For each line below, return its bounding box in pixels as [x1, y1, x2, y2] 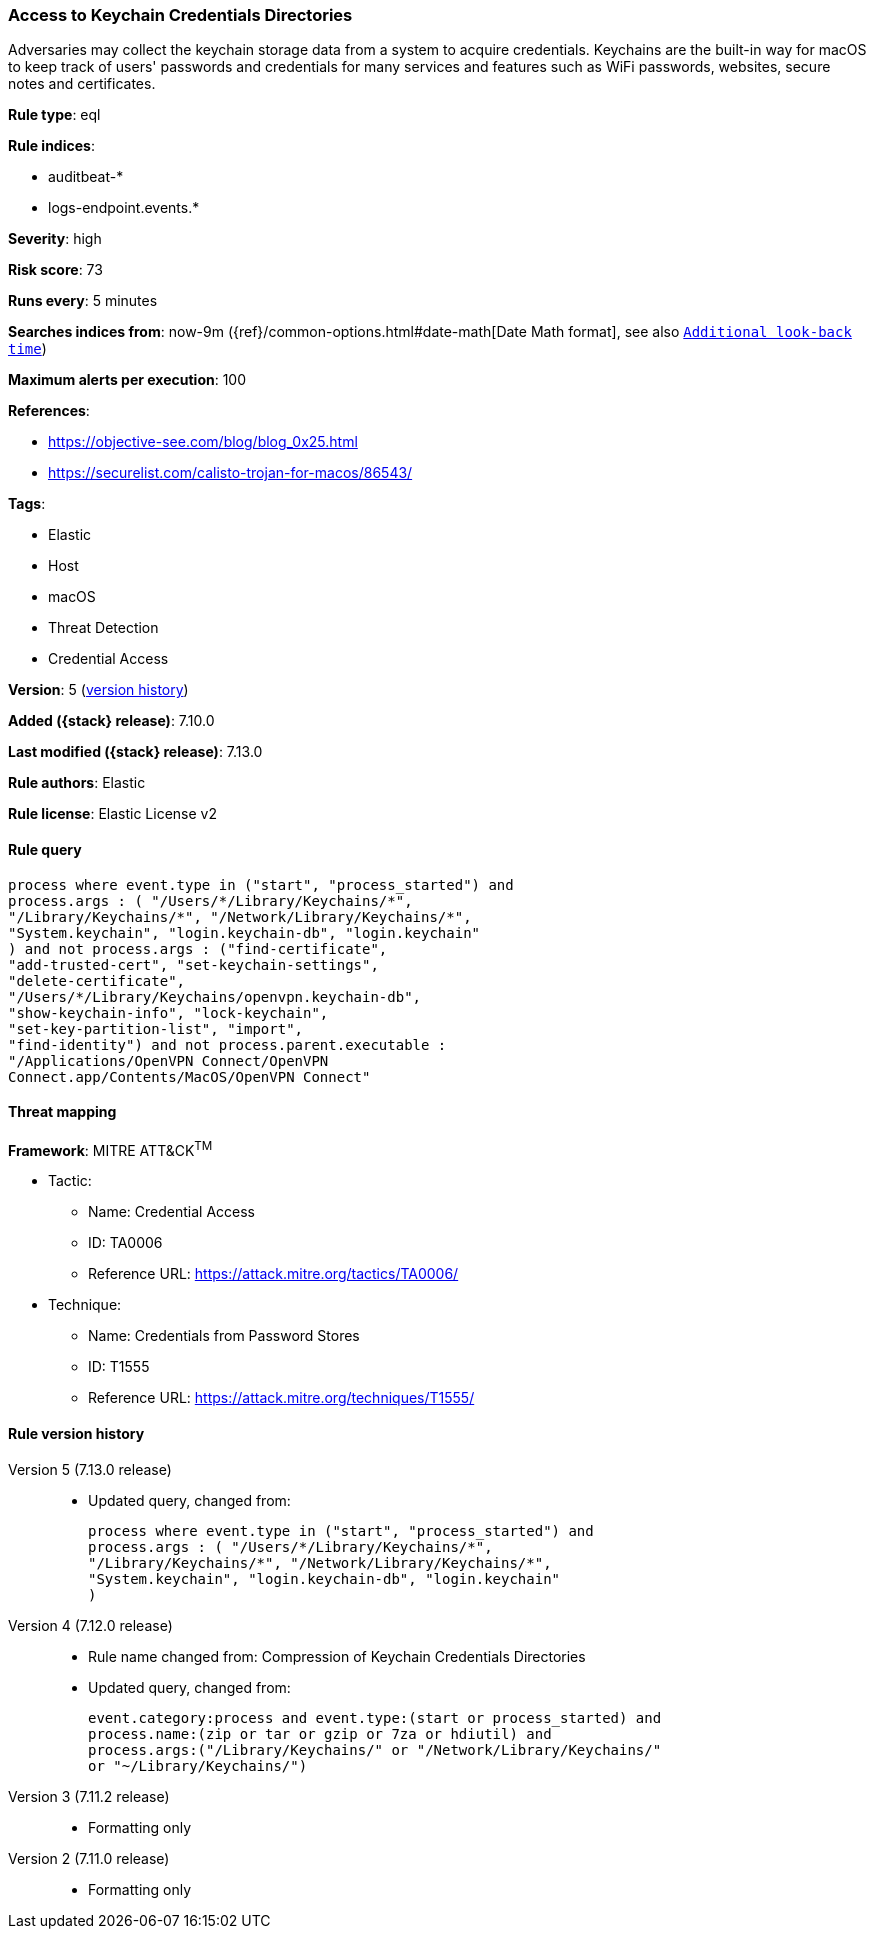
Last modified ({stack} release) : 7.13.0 [8, 743, 263, 761]
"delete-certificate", [8, 972, 186, 989]
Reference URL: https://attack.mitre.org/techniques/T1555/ [88, 1389, 475, 1407]
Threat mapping [8, 1103, 117, 1121]
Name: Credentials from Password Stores [88, 1327, 360, 1345]
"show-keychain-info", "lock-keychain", [8, 1004, 329, 1021]
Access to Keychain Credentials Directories [8, 5, 353, 25]
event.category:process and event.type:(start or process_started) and [88, 1709, 662, 1726]
